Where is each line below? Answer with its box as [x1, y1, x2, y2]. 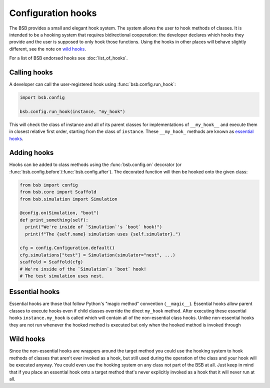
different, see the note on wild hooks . [9, 45, 86, 52]
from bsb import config [19, 182, 78, 187]
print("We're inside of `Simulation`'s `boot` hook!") [25, 224, 162, 230]
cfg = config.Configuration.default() [19, 245, 115, 251]
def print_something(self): [19, 217, 88, 222]
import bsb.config [19, 95, 65, 100]
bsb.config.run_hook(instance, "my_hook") [19, 108, 125, 114]
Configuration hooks [9, 7, 97, 18]
